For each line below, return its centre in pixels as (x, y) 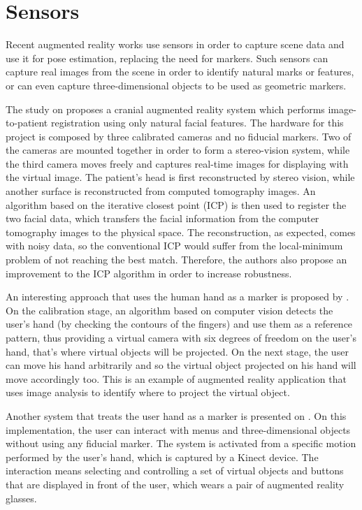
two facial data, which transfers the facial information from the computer (162, 218)
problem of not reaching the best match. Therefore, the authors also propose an (176, 260)
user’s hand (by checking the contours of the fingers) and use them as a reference (179, 324)
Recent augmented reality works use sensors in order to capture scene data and (175, 44)
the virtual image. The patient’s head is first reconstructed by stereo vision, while (180, 177)
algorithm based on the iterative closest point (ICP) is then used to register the (176, 204)
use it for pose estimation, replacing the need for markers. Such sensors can (167, 58)
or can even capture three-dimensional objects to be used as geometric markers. (176, 85)
